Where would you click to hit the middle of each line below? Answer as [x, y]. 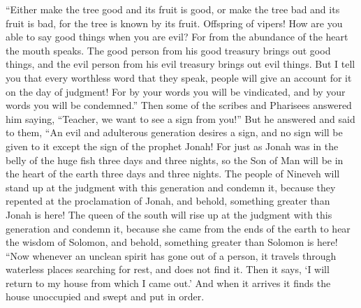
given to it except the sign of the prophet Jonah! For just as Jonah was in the [172, 146]
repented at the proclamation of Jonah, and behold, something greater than [168, 201]
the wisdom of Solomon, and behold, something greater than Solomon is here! [172, 242]
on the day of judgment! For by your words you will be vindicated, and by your [176, 91]
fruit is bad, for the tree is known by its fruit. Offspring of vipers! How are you [174, 23]
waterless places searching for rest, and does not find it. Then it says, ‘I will [168, 269]
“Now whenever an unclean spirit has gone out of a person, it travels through [171, 255]
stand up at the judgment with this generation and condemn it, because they [171, 187]
